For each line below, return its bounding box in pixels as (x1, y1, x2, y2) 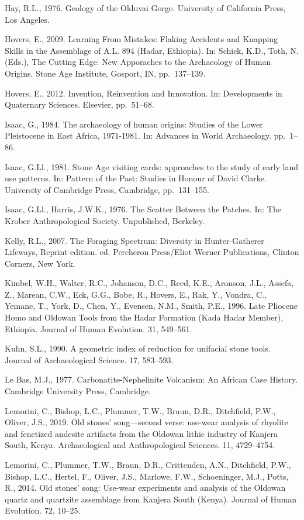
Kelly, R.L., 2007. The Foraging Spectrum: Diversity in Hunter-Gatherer (5, 234, 264, 246)
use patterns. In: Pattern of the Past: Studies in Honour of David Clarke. (5, 172, 267, 184)
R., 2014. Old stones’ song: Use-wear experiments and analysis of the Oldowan (5, 481, 286, 494)
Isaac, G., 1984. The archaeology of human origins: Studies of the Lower (5, 118, 263, 130)
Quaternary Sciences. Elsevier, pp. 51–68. (5, 98, 154, 111)
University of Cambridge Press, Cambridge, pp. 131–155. (5, 183, 209, 195)
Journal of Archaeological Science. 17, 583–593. (5, 353, 174, 366)
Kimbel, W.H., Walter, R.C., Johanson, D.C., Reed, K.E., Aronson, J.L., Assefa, (5, 277, 294, 289)
